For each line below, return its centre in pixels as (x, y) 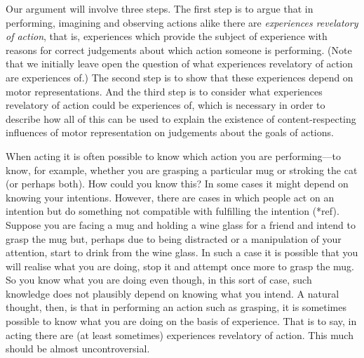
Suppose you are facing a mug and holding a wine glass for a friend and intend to (181, 224)
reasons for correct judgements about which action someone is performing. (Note (179, 49)
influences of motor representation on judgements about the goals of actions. (170, 132)
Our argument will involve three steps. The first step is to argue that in (160, 8)
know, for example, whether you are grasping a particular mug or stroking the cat (182, 170)
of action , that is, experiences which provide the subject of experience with (167, 36)
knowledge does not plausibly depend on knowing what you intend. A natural (173, 293)
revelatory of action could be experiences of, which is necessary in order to (166, 105)
